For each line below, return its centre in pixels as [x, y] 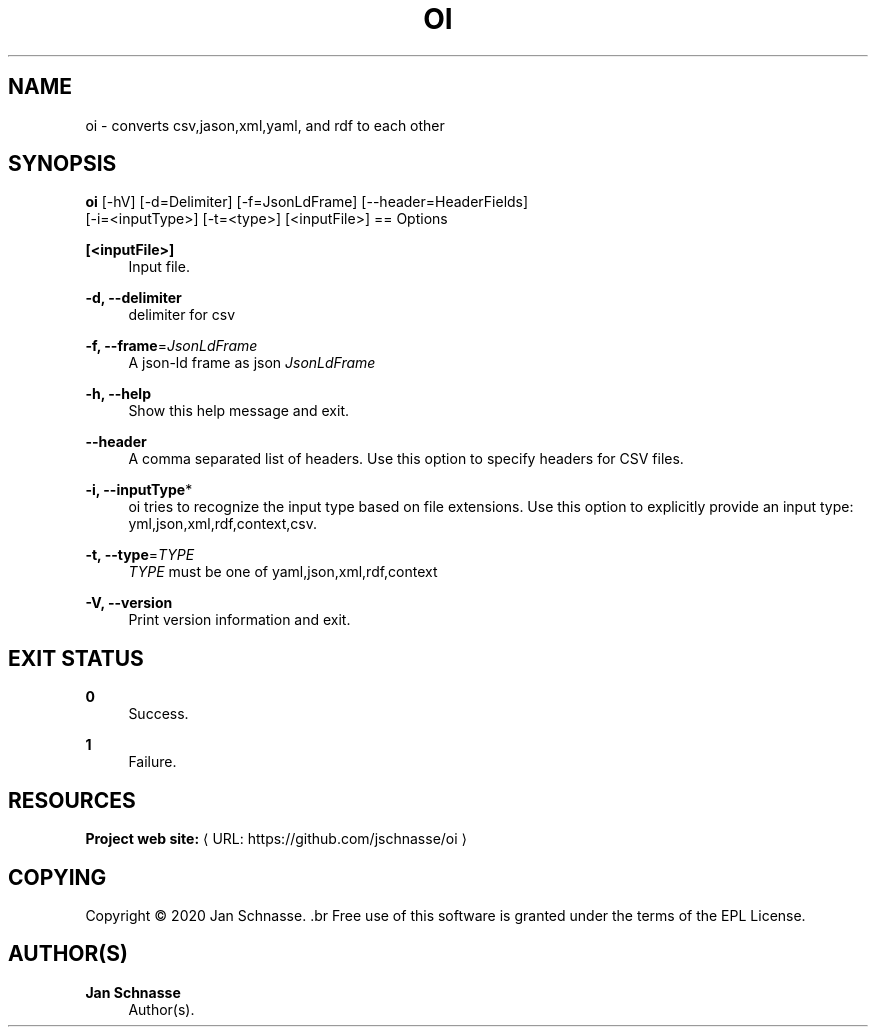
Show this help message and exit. [238, 411]
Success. [158, 714]
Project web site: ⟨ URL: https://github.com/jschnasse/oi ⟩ [276, 839]
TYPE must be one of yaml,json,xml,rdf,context [283, 572]
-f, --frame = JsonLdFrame [171, 346]
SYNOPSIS [62, 164]
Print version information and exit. [239, 620]
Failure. [152, 762]
